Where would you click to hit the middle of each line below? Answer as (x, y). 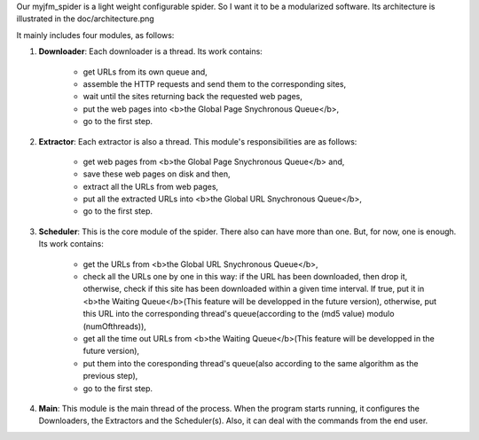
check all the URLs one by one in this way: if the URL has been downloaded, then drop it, (245, 277)
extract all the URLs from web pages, (151, 186)
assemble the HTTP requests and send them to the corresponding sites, (215, 83)
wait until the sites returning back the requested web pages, (193, 97)
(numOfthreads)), (114, 326)
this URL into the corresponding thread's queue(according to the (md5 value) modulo (239, 314)
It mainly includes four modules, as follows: (95, 35)
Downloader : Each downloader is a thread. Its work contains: (151, 51)
